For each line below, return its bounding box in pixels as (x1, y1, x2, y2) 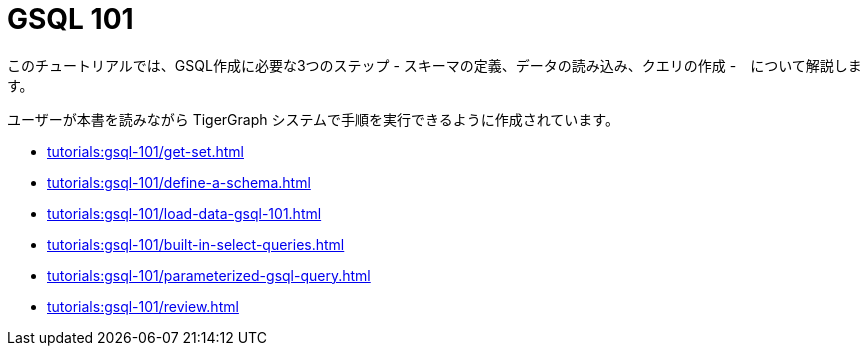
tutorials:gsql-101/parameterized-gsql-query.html (47, 266, 371, 284)
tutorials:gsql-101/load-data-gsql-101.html (47, 204, 322, 222)
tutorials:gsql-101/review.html (47, 297, 239, 315)
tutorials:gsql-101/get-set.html (47, 142, 244, 160)
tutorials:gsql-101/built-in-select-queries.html (47, 235, 345, 253)
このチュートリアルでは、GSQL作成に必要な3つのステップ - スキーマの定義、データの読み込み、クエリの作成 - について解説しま (7, 56, 862, 74)
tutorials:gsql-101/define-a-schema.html (47, 173, 311, 191)
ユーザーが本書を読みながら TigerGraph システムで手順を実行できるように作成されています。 (7, 110, 619, 128)
